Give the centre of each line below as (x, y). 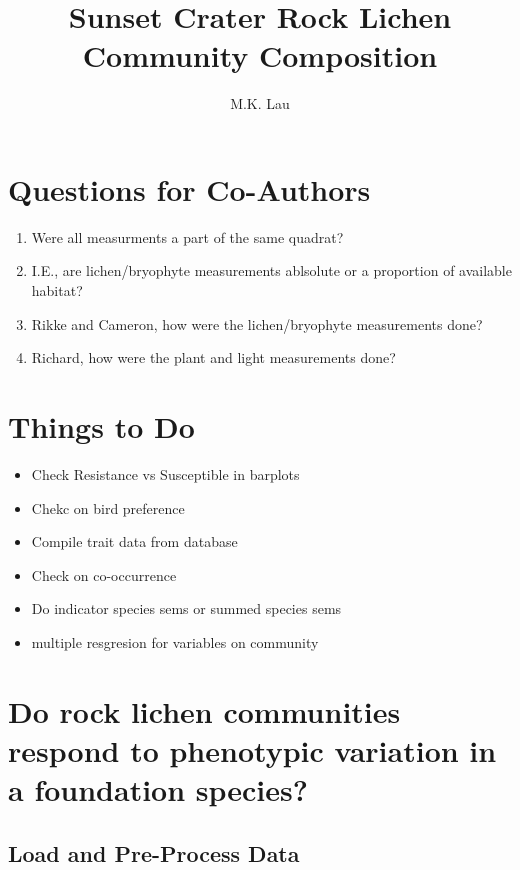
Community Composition (260, 55)
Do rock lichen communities (204, 710)
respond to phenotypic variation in (252, 749)
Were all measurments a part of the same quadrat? (187, 236)
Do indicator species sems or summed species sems (186, 608)
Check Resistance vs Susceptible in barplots (165, 473)
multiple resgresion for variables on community (175, 641)
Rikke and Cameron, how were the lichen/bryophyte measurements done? (257, 323)
